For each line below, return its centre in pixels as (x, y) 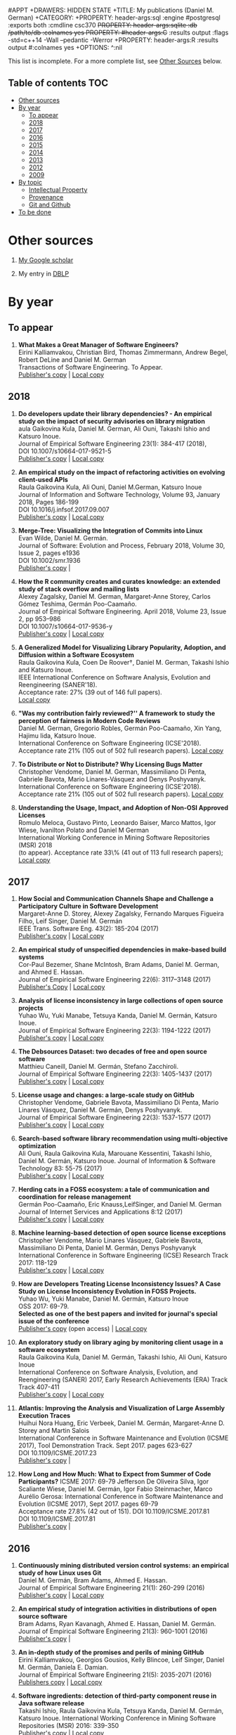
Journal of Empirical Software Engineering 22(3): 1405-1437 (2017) (115, 1074)
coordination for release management (74, 1197)
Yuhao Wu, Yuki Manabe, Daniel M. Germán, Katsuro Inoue (103, 1299)
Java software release (51, 1703)
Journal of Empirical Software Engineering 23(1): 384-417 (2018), (112, 443)
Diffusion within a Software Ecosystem (76, 655)
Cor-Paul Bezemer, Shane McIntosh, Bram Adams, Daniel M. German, (119, 965)
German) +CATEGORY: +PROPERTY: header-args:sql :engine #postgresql (114, 18)
